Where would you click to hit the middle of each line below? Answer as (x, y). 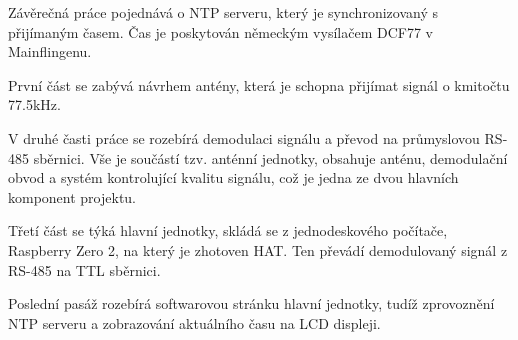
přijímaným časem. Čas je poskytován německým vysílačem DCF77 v (220, 31)
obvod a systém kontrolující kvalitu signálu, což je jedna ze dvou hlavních (233, 177)
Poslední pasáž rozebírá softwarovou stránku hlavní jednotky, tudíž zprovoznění (251, 303)
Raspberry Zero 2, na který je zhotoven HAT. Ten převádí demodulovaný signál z (258, 249)
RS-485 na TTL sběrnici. (84, 269)
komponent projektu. (72, 196)
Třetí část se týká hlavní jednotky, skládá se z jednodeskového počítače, (228, 230)
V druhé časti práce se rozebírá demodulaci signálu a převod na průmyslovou (244, 137)
